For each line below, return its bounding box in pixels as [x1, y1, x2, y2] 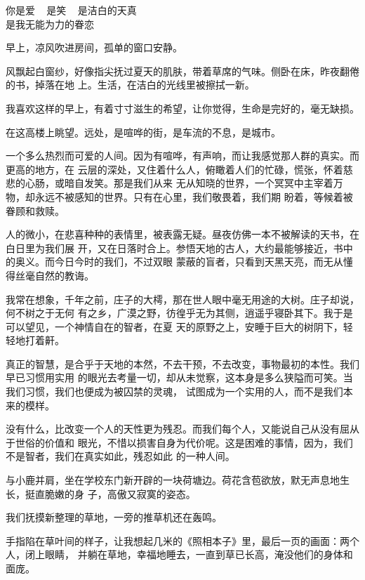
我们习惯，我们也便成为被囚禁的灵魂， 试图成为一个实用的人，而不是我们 [6, 384, 343, 399]
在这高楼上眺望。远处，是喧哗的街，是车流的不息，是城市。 [6, 124, 281, 139]
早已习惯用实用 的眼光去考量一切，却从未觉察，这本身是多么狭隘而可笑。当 [6, 370, 353, 385]
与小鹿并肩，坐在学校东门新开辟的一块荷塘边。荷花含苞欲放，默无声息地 [6, 473, 340, 487]
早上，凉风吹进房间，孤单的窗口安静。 [6, 40, 182, 55]
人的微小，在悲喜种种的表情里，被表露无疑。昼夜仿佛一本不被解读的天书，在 [6, 227, 359, 242]
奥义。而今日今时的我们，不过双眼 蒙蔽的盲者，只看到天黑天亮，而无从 [15, 254, 343, 269]
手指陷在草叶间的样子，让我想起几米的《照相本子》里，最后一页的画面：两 [6, 533, 350, 548]
